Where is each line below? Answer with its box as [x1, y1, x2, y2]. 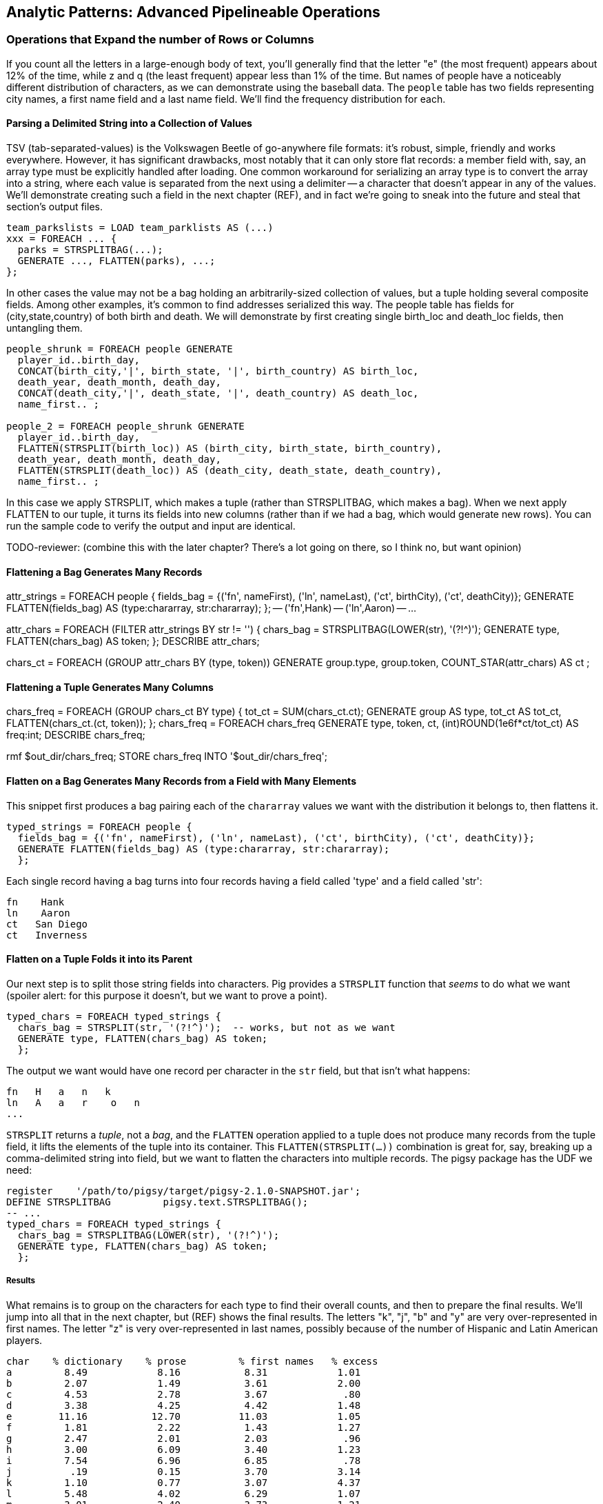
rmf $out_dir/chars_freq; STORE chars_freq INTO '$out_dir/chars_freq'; [6, 750, 328, 763]
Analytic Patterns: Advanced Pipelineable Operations [6, 3, 380, 21]
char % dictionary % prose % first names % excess [6, 1355, 378, 1367]
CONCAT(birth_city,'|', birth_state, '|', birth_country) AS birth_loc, [17, 365, 419, 377]
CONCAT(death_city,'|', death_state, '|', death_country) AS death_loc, [17, 388, 419, 399]
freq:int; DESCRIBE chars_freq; [6, 729, 145, 741]
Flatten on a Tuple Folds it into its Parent [6, 953, 193, 965]
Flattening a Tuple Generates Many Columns [6, 681, 214, 693]
